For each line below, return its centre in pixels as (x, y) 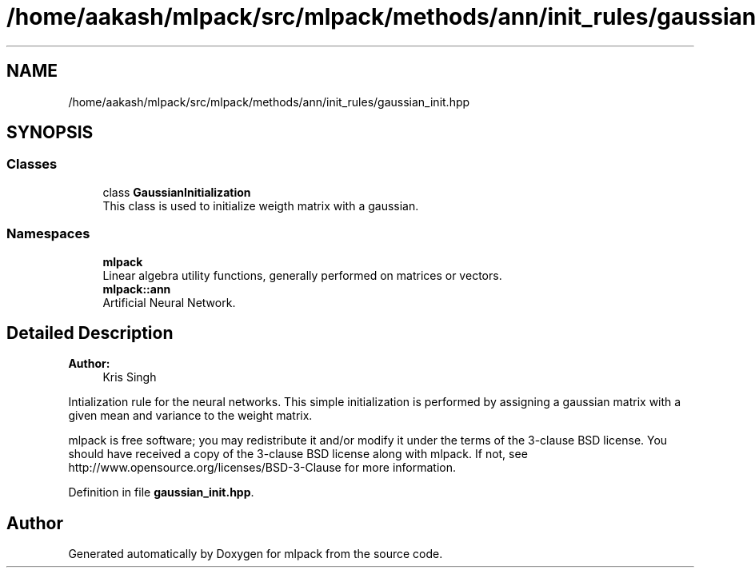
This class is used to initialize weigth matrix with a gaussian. (261, 205)
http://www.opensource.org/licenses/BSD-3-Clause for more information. (262, 468)
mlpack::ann (137, 289)
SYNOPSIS (50, 133)
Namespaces (48, 234)
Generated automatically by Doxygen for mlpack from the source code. (256, 554)
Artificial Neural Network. (169, 302)
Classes (32, 164)
